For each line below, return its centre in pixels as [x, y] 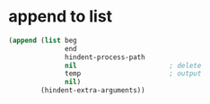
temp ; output [133, 74]
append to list [61, 17]
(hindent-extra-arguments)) [93, 91]
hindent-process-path [105, 57]
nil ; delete [133, 65]
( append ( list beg [43, 40]
